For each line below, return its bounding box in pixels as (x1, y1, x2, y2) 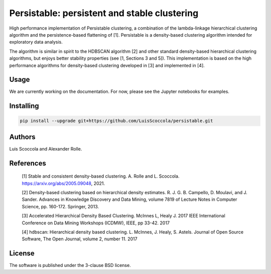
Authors (9, 132, 36, 141)
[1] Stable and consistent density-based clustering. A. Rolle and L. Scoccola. (22, 173, 180, 179)
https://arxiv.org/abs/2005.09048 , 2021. (22, 180, 105, 186)
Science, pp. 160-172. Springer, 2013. (22, 203, 99, 209)
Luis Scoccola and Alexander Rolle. (9, 146, 82, 152)
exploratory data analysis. (9, 39, 63, 45)
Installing (9, 102, 40, 110)
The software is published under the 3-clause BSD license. (9, 262, 131, 268)
